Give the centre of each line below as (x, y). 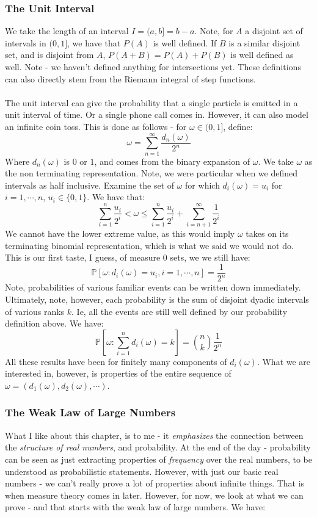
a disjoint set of (274, 31)
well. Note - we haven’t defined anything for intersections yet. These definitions (153, 67)
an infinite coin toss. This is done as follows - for (96, 126)
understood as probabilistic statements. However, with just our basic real (142, 471)
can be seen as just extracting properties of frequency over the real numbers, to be (158, 459)
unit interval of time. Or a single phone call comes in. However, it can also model (157, 114)
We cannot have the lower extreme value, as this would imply (120, 233)
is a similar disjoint (264, 42)
